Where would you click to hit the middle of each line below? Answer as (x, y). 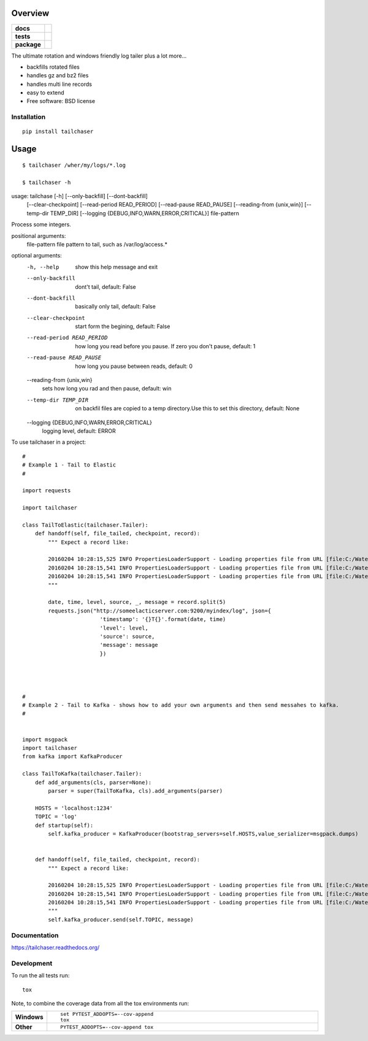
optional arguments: (37, 256)
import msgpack (45, 739)
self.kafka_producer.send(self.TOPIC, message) (121, 919)
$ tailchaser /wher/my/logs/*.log (74, 165)
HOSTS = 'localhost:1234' (74, 808)
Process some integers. (41, 224)
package (28, 44)
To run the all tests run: (40, 975)
